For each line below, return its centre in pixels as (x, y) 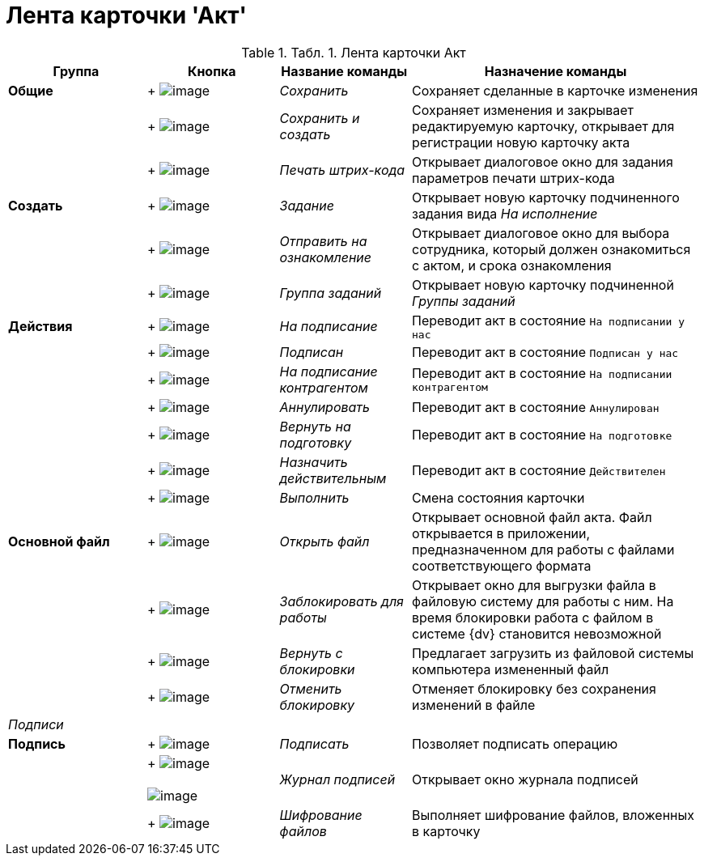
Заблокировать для (341, 601)
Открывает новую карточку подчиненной (543, 285)
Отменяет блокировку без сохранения (534, 688)
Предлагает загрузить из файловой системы (553, 653)
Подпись (37, 743)
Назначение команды (556, 71)
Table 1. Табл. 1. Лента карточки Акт (354, 52)
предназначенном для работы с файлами (543, 549)
